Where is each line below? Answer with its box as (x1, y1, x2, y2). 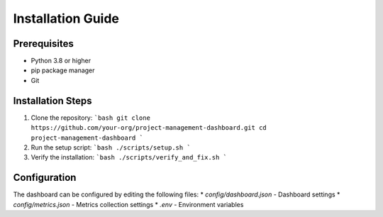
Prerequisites (13, 38, 74, 50)
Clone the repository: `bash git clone (30, 113, 150, 122)
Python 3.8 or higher (30, 57, 91, 65)
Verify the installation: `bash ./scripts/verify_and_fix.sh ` (30, 153, 227, 162)
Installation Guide (13, 11, 120, 26)
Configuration (13, 172, 77, 184)
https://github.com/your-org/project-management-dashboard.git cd (30, 124, 267, 132)
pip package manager (30, 66, 95, 74)
